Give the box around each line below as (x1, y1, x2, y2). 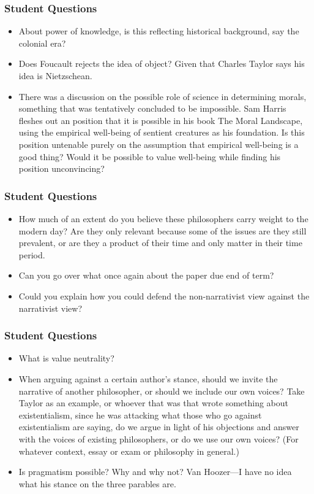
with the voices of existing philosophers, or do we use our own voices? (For (18, 432, 299, 445)
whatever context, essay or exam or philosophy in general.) (18, 444, 239, 457)
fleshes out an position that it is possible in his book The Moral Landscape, (18, 114, 303, 126)
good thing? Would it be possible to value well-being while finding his (18, 150, 281, 163)
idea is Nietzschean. (18, 69, 92, 82)
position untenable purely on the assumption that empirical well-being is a (18, 137, 299, 150)
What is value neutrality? (18, 352, 114, 365)
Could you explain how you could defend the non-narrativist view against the (18, 289, 310, 302)
